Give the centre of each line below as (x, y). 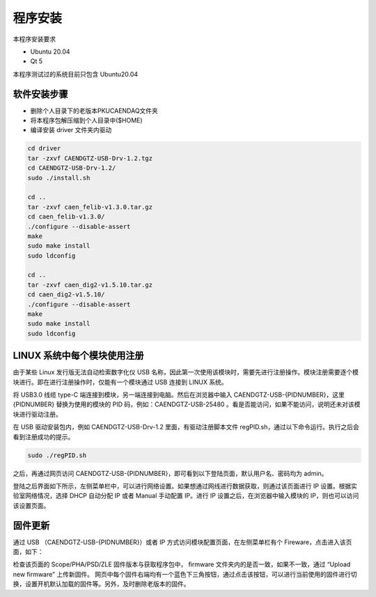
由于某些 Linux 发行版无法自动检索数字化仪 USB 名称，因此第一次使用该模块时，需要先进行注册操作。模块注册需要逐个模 (186, 372)
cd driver (44, 149)
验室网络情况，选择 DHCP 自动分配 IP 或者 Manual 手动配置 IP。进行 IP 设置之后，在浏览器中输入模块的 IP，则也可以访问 (186, 496)
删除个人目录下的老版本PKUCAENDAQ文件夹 (94, 111)
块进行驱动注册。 (37, 414)
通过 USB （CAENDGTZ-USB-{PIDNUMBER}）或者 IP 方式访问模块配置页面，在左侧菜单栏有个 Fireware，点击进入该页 (182, 542)
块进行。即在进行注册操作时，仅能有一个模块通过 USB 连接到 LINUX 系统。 (120, 382)
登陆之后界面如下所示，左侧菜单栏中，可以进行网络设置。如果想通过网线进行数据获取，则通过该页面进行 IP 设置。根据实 (185, 486)
